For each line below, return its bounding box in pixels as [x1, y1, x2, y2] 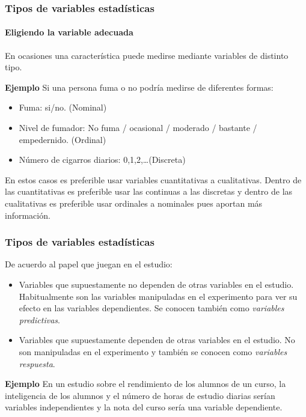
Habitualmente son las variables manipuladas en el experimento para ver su [19, 290, 298, 302]
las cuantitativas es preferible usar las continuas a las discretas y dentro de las [5, 185, 293, 198]
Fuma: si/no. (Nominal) [19, 101, 107, 114]
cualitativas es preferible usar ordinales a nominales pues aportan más [5, 196, 263, 209]
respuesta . [19, 357, 55, 370]
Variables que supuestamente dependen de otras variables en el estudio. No [19, 333, 295, 346]
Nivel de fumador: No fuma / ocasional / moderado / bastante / [19, 121, 257, 134]
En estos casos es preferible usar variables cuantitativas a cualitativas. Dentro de [5, 173, 302, 186]
